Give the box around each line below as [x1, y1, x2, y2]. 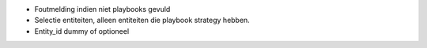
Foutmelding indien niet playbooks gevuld [34, 5, 171, 13]
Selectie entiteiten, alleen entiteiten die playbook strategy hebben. [34, 16, 251, 25]
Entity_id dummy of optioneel [34, 26, 130, 35]
